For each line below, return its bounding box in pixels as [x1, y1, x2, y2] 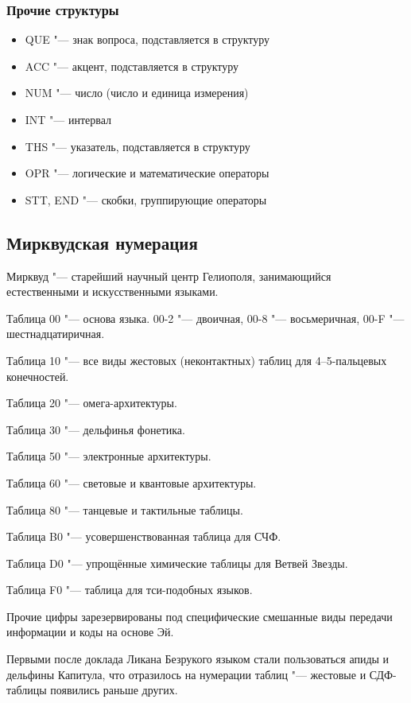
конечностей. [6, 367, 69, 384]
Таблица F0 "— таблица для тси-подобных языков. [6, 581, 253, 598]
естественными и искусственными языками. [6, 283, 219, 300]
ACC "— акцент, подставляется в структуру [25, 57, 239, 74]
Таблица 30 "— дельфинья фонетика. [6, 421, 185, 437]
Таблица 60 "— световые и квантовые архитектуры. [6, 474, 257, 491]
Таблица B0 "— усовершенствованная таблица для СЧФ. [6, 528, 281, 545]
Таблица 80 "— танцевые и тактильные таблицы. [6, 501, 243, 518]
